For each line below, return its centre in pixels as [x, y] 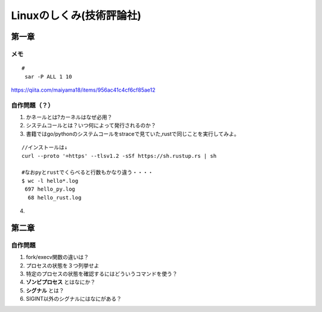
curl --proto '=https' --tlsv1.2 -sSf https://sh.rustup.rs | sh [119, 156]
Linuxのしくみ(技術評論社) [76, 15]
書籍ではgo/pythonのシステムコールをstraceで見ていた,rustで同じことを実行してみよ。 [133, 133]
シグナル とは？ [45, 290]
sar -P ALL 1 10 [48, 77]
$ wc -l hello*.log [50, 181]
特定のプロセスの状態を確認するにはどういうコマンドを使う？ [102, 273]
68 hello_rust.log [55, 197]
